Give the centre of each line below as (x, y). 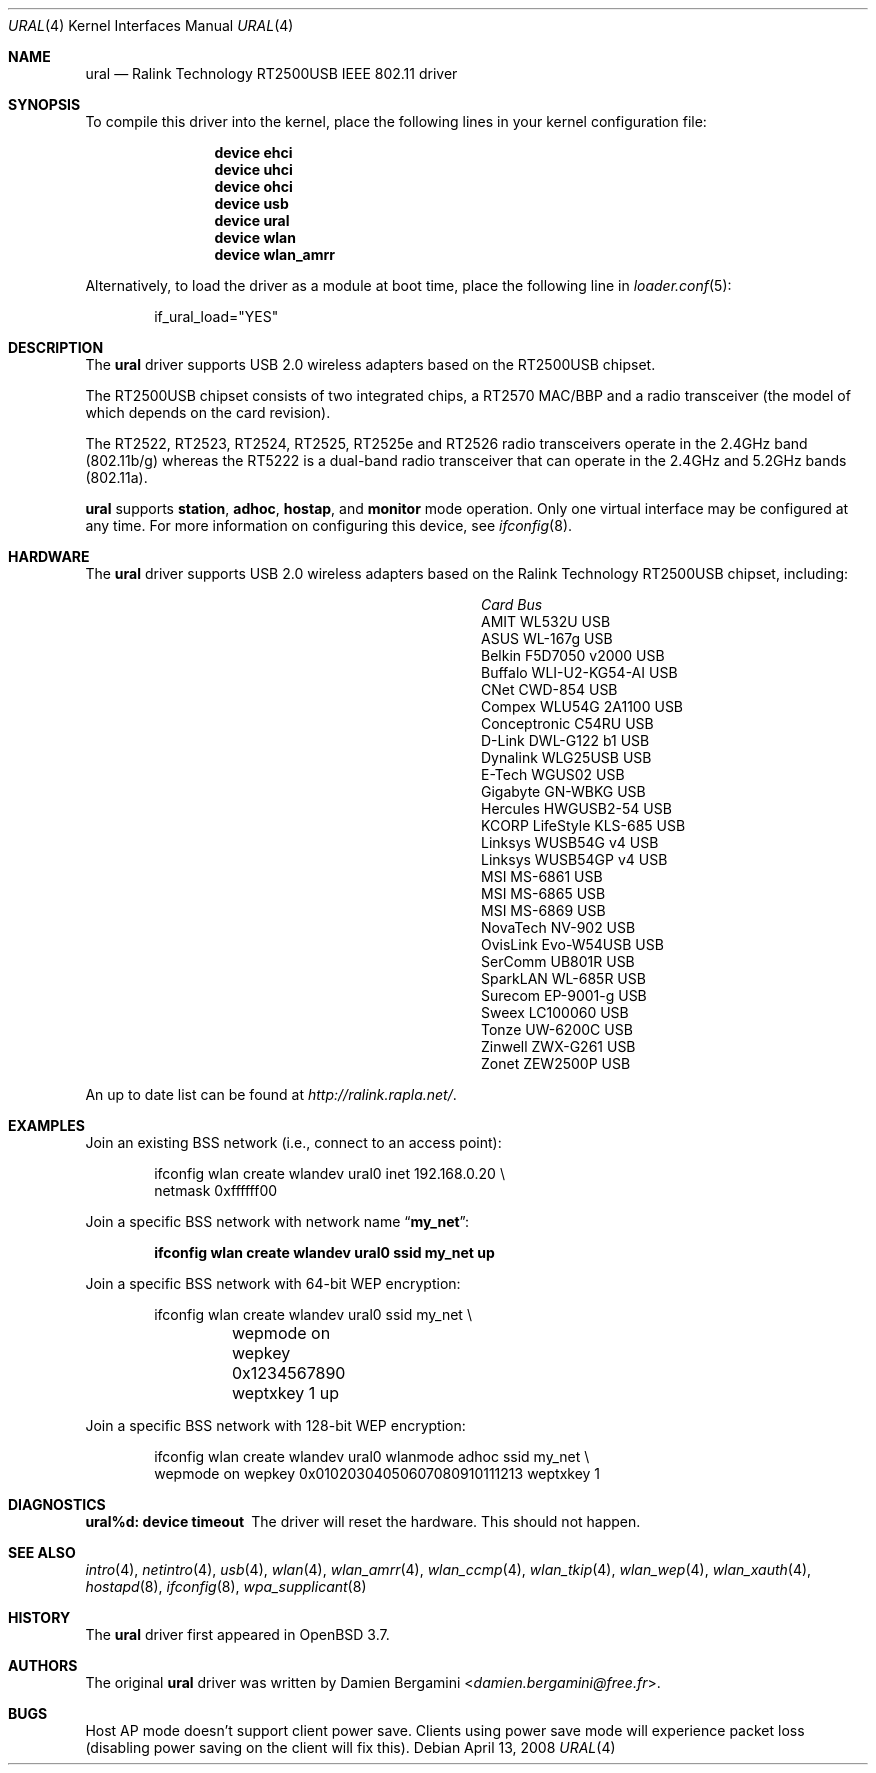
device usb (251, 203)
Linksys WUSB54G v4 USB (570, 842)
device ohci (253, 186)
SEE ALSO (42, 1552)
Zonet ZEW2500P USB (556, 1063)
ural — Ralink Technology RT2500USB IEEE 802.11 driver (271, 73)
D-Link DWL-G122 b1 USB (565, 740)
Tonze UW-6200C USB (557, 1029)
